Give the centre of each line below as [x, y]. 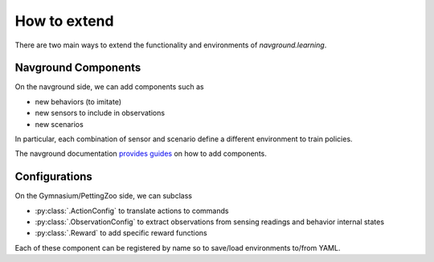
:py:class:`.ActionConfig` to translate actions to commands [132, 211]
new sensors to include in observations [100, 113]
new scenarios [59, 124]
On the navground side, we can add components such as [109, 87]
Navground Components [78, 68]
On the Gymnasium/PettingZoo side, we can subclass [104, 196]
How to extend [64, 21]
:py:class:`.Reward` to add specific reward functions [121, 233]
